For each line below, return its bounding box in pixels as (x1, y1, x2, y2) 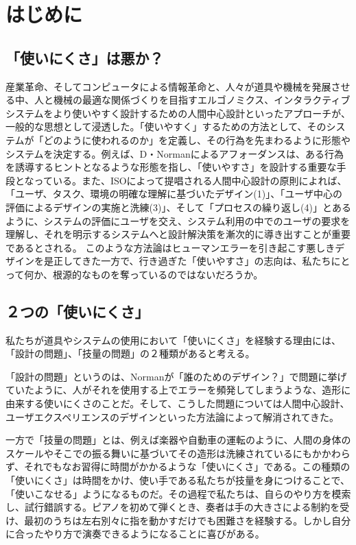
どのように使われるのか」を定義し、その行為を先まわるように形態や (43, 132, 351, 147)
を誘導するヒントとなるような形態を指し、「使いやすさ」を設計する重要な (5, 160, 337, 174)
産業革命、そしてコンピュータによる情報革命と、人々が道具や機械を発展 (5, 79, 331, 93)
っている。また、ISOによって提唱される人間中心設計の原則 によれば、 (34, 173, 347, 187)
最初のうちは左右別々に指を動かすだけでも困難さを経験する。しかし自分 (24, 513, 351, 527)
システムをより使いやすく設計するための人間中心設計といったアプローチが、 (5, 106, 351, 120)
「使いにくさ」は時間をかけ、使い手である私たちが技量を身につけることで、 (5, 473, 350, 487)
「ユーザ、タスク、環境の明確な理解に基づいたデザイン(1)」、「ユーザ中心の (5, 186, 342, 201)
